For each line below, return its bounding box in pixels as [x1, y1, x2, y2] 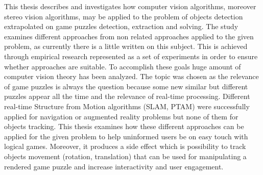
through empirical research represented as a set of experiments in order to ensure [4, 51, 258, 61]
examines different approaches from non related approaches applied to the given [4, 31, 254, 41]
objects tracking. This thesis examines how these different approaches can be [4, 121, 244, 132]
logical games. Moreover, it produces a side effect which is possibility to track [4, 141, 246, 152]
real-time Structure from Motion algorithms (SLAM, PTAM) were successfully [4, 101, 250, 111]
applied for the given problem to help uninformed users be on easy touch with [4, 131, 248, 141]
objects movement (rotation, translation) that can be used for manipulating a [4, 151, 247, 161]
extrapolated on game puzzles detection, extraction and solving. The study [4, 21, 238, 32]
